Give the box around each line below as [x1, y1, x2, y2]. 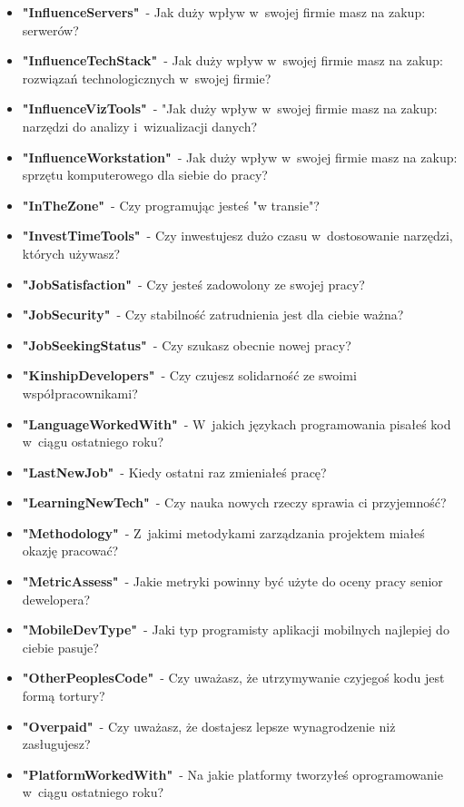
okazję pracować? [22, 541, 119, 560]
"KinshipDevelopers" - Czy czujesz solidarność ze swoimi [22, 366, 357, 385]
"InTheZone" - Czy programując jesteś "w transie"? [22, 195, 320, 214]
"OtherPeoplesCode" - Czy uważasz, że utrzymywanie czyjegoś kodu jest [22, 668, 445, 687]
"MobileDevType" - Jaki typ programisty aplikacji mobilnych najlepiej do [22, 620, 449, 639]
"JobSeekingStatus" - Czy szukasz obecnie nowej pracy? [22, 335, 351, 354]
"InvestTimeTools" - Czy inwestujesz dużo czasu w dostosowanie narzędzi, [22, 226, 453, 245]
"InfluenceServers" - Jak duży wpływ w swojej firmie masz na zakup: [22, 3, 426, 21]
